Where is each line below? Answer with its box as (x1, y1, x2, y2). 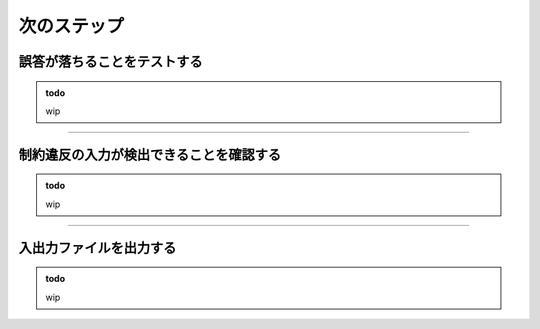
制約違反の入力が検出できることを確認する (18, 146, 282, 163)
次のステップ (18, 15, 125, 37)
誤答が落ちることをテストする (18, 53, 203, 70)
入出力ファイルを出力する (18, 239, 177, 256)
